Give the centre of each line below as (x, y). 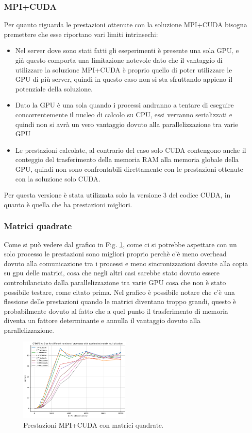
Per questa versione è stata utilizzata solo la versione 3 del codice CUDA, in (117, 195)
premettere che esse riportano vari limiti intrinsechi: (81, 34)
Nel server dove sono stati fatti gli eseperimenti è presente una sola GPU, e (127, 50)
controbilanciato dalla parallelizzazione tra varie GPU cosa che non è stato (115, 282)
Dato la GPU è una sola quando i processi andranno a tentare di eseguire (125, 105)
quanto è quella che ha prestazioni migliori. (68, 204)
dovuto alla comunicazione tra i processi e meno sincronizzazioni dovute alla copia (126, 263)
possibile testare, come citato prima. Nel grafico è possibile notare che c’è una (119, 292)
